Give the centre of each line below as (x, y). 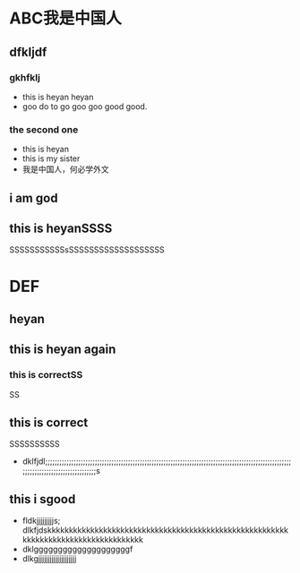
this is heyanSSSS (61, 228)
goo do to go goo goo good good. (85, 106)
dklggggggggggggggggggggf (77, 549)
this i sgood (43, 499)
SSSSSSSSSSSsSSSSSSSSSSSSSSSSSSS (87, 250)
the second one (44, 129)
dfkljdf (28, 51)
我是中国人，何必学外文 (65, 169)
